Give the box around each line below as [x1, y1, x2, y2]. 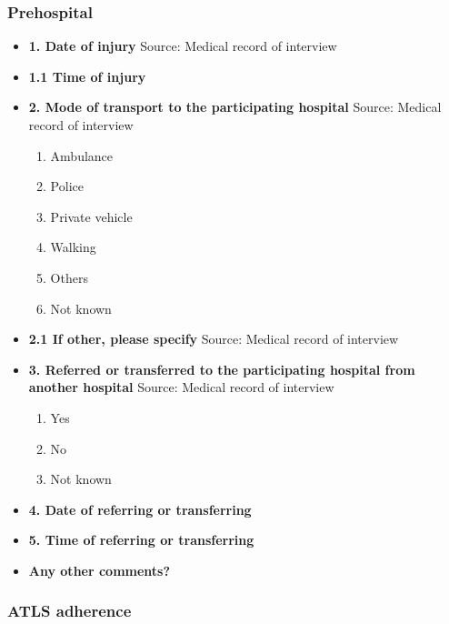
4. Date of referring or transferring [28, 499, 252, 518]
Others [50, 267, 88, 287]
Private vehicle [50, 206, 133, 226]
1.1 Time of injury [28, 66, 146, 86]
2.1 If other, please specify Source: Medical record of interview [28, 329, 399, 348]
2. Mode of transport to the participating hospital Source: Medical [28, 97, 442, 116]
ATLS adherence [7, 599, 132, 622]
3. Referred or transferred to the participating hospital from [28, 359, 415, 378]
